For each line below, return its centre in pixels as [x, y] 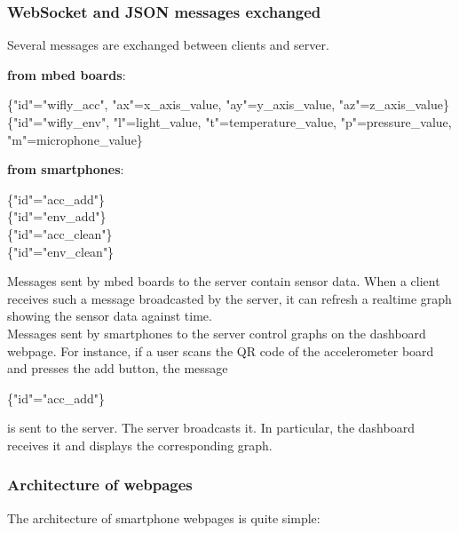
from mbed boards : [67, 74]
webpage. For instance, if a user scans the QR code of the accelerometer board [221, 350]
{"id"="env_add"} [57, 216]
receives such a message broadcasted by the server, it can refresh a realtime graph [229, 298]
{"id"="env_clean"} [61, 251]
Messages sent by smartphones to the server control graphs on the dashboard [217, 333]
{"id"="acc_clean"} [60, 233]
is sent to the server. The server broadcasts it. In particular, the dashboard [211, 428]
